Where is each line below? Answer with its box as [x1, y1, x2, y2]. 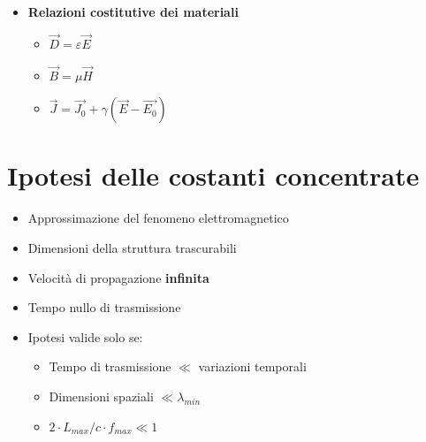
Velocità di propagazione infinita [27, 268, 209, 286]
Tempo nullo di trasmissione [27, 298, 181, 316]
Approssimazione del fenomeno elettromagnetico [27, 209, 289, 227]
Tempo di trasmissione [49, 357, 171, 376]
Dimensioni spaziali [49, 386, 154, 405]
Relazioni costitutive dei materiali [27, 3, 239, 20]
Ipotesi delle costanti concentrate [7, 157, 420, 194]
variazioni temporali [198, 357, 307, 376]
